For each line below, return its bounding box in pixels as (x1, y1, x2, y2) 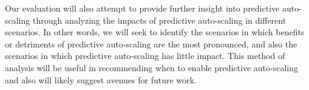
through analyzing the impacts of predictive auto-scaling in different (32, 13, 287, 26)
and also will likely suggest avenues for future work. (5, 73, 197, 86)
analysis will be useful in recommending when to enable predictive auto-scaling (5, 61, 298, 74)
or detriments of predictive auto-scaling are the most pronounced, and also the (5, 37, 297, 50)
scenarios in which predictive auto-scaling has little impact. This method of (5, 49, 285, 62)
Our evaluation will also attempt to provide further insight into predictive (5, 2, 280, 14)
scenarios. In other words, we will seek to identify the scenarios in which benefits (5, 26, 305, 38)
